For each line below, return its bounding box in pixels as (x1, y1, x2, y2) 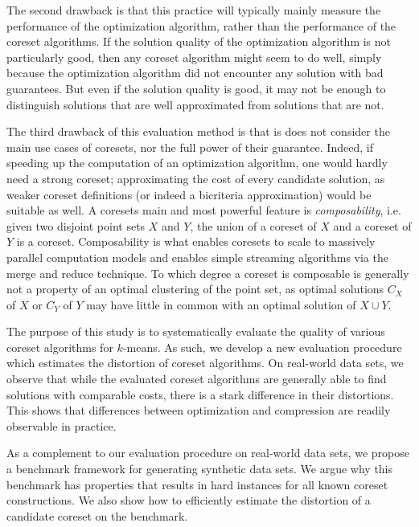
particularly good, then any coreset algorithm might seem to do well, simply (6, 48, 382, 65)
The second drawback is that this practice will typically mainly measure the (6, 2, 381, 18)
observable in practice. (6, 417, 117, 434)
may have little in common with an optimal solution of (86, 296, 356, 313)
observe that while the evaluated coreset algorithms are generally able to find (6, 370, 387, 387)
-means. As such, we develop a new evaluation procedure (122, 338, 402, 355)
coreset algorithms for (6, 338, 113, 355)
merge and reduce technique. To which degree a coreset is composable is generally (6, 264, 409, 281)
